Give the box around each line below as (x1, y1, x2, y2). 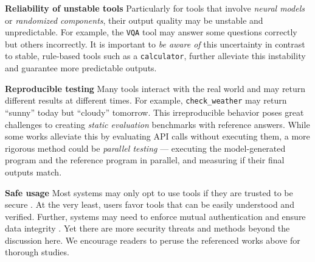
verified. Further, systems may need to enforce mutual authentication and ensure (5, 210, 306, 222)
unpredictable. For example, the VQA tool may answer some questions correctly (5, 26, 297, 38)
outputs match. (5, 165, 62, 178)
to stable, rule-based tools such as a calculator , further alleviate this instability (5, 49, 306, 62)
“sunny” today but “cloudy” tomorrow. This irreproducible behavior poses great (5, 105, 304, 118)
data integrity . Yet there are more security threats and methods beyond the (5, 222, 290, 235)
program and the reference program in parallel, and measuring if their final (5, 154, 285, 166)
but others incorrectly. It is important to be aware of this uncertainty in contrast (5, 37, 305, 50)
